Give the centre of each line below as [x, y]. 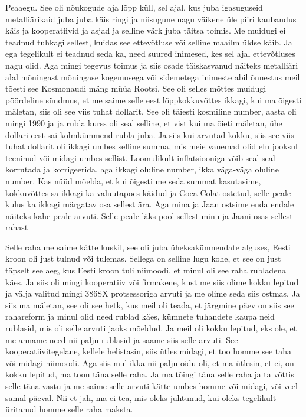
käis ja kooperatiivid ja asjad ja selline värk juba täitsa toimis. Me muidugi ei [146, 30]
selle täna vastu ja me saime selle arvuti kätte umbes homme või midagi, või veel [152, 386]
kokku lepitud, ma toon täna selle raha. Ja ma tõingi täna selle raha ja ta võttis [150, 374]
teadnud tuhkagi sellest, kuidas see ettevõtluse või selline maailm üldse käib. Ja [149, 42]
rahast [17, 227]
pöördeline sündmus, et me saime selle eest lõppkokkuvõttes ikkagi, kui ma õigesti [154, 100]
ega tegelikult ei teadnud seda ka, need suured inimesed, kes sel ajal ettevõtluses [150, 53]
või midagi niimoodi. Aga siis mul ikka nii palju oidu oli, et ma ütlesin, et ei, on [150, 362]
